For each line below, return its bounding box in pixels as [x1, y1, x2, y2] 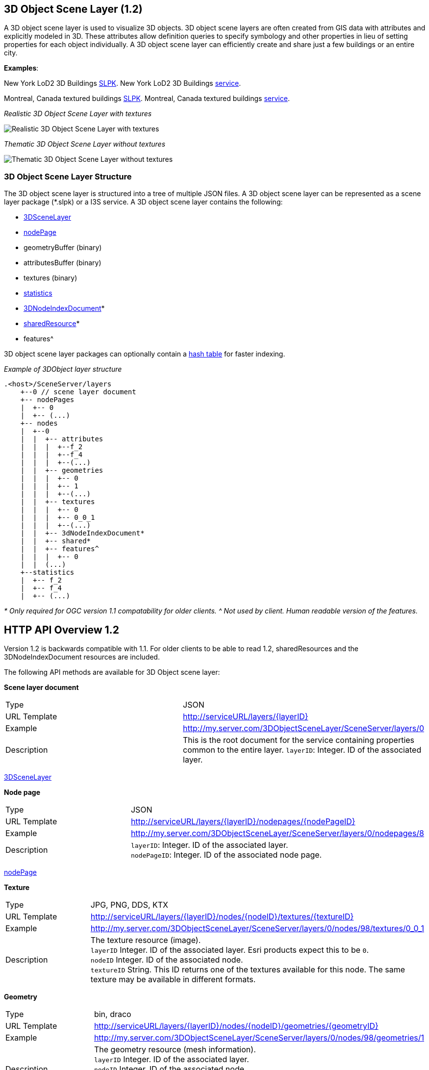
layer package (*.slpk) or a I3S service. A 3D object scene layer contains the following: [4, 198, 283, 206]
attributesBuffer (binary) [24, 258, 101, 267]
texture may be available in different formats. [90, 974, 256, 985]
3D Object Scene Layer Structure [4, 171, 132, 181]
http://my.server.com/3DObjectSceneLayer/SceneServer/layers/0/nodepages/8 [130, 828, 424, 839]
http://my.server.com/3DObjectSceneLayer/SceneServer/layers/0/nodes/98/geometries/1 [94, 1033, 424, 1043]
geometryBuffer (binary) [24, 243, 102, 252]
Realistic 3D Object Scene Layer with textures [4, 109, 152, 118]
